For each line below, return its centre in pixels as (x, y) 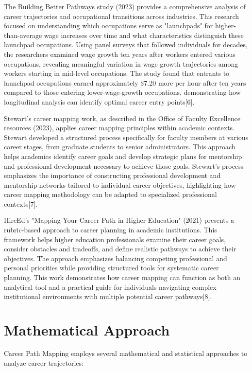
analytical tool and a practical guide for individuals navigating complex (110, 287)
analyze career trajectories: (44, 362)
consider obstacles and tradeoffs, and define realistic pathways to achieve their (120, 249)
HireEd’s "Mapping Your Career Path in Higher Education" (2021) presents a (119, 220)
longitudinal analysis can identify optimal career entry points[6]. (99, 101)
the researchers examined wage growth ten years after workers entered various (120, 54)
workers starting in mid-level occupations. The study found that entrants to (117, 73)
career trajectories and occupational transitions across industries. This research (122, 16)
